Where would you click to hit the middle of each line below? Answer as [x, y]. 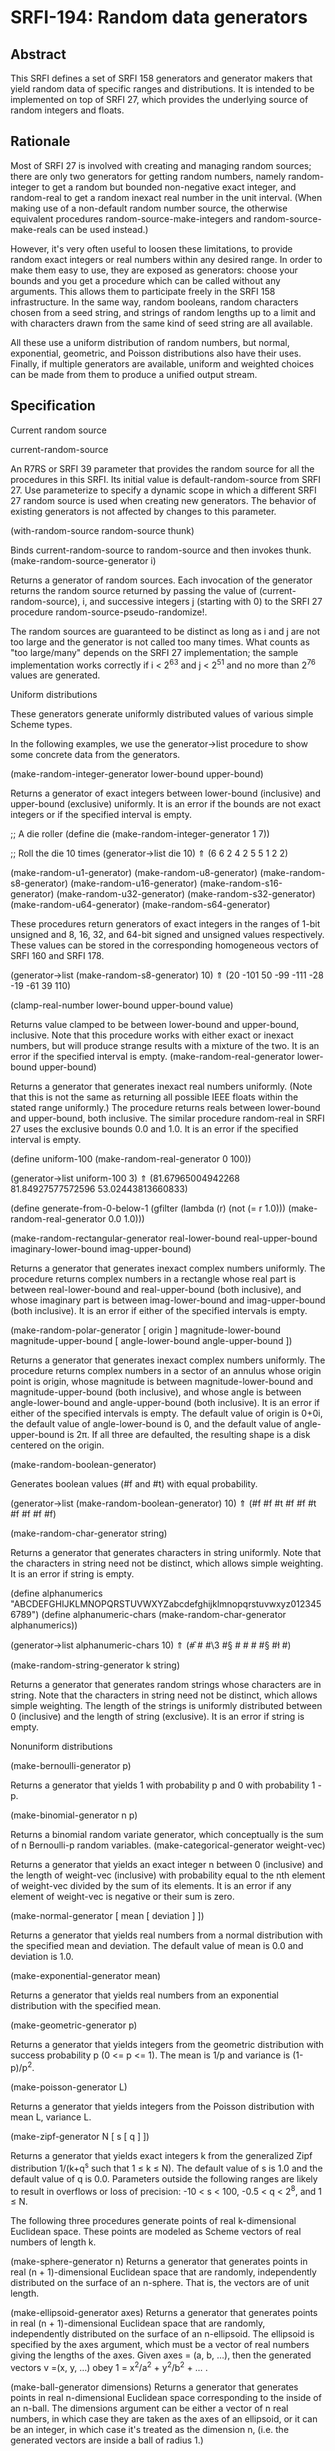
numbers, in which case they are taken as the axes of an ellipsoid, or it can [164, 2418]
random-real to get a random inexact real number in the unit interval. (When [166, 197]
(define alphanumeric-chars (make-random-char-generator [164, 1615]
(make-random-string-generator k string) [95, 1665]
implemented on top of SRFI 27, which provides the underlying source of [159, 99]
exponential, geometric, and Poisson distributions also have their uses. [156, 353]
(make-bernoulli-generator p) [71, 1766]
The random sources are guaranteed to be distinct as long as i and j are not [165, 631]
